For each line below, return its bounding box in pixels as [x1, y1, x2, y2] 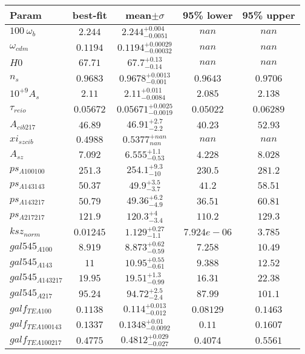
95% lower [183, 8, 233, 22]
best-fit [72, 8, 107, 22]
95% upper [242, 8, 295, 22]
